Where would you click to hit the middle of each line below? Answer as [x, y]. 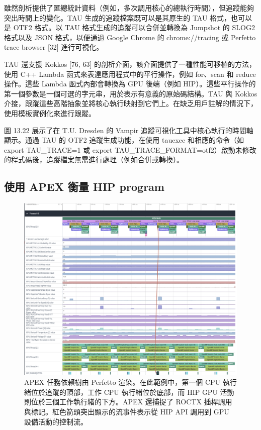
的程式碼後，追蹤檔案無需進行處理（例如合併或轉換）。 [94, 159]
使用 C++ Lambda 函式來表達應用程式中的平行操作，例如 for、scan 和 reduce [130, 74]
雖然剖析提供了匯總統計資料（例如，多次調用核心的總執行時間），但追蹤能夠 [129, 8]
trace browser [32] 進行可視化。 [54, 47]
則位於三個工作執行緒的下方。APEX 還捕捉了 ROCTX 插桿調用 [128, 402]
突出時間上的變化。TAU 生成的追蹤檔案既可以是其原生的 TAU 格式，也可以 [128, 17]
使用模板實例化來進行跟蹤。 [50, 113]
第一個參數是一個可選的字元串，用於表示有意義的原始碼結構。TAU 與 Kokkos [131, 93]
